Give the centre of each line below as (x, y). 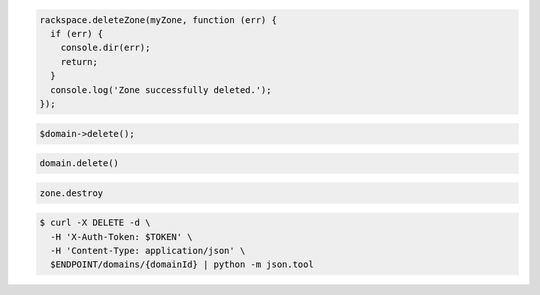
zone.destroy (71, 193)
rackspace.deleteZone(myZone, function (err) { (158, 19)
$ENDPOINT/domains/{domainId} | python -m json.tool (182, 264)
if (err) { (77, 33)
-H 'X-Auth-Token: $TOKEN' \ (122, 236)
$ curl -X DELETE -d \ (95, 223)
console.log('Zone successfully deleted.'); (161, 89)
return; (79, 61)
